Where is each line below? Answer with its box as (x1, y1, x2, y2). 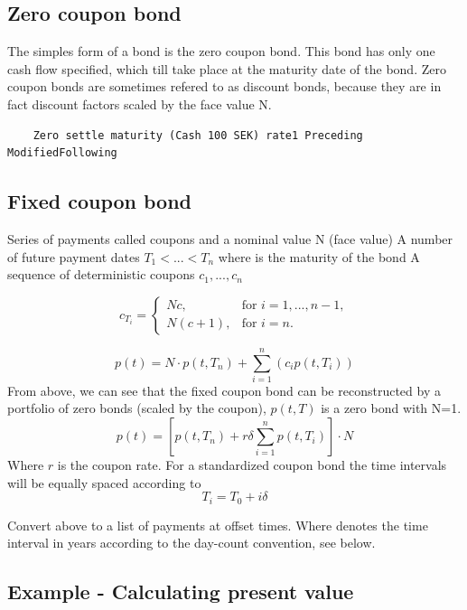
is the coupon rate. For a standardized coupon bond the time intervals (57, 455, 447, 474)
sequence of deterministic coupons (7, 265, 195, 284)
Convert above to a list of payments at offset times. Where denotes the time (7, 515, 428, 534)
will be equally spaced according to (7, 473, 201, 492)
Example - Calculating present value (7, 577, 354, 605)
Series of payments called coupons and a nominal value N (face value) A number (7, 229, 453, 248)
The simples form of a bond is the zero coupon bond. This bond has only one (7, 42, 435, 61)
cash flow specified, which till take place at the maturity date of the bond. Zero (7, 59, 446, 78)
